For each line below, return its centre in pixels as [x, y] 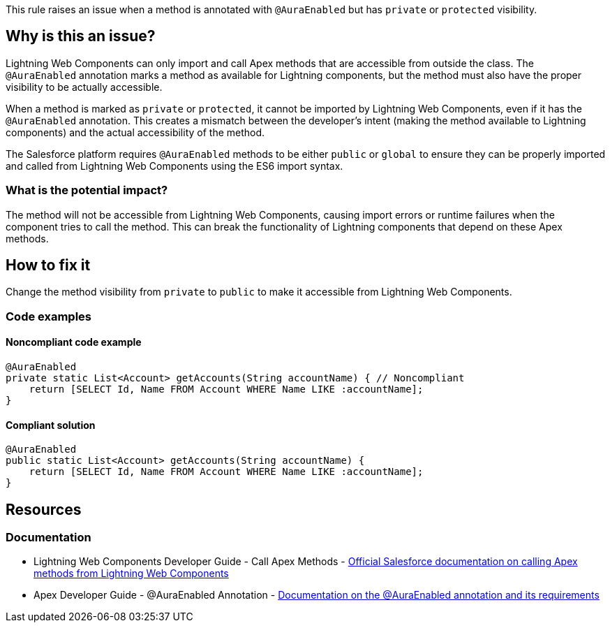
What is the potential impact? [87, 190]
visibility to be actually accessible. [84, 87]
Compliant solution [51, 425]
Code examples [49, 316]
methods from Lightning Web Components [131, 574]
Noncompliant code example [74, 342]
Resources [44, 509]
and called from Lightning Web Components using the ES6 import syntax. [174, 166]
